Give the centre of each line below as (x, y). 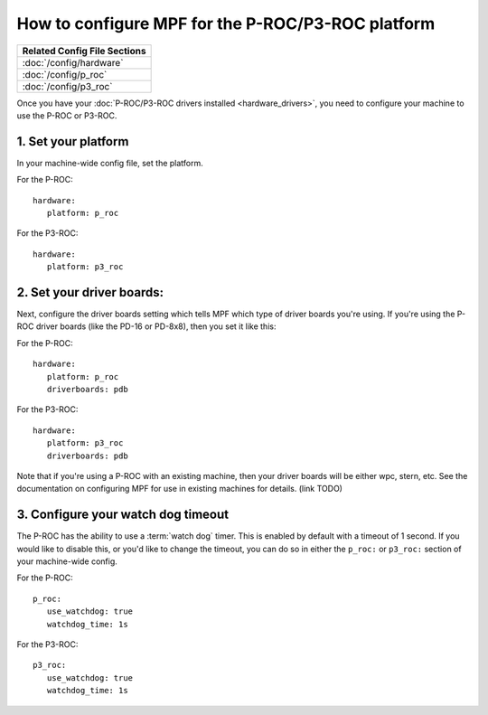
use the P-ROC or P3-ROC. (67, 115)
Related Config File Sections (84, 51)
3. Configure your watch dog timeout (123, 515)
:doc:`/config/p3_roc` (67, 86)
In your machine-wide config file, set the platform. (110, 163)
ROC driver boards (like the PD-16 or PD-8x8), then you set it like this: (146, 326)
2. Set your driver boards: (90, 292)
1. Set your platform (73, 141)
